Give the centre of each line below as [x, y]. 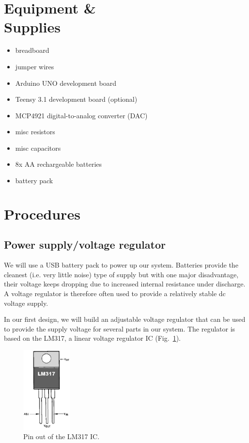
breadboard [32, 50]
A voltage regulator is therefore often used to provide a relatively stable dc [115, 293]
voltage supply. [26, 303]
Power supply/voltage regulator [85, 245]
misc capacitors [38, 148]
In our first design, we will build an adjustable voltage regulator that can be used [125, 319]
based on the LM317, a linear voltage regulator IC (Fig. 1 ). [92, 338]
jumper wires [35, 66]
